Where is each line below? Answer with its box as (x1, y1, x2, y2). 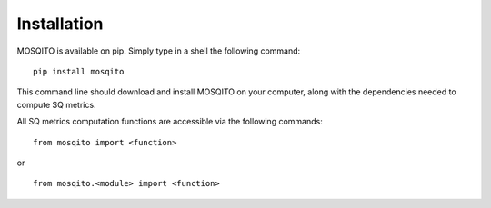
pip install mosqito (33, 66, 125, 76)
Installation (16, 14, 104, 34)
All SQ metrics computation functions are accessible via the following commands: (16, 116, 323, 127)
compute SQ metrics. (16, 99, 96, 110)
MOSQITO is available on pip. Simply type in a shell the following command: (16, 45, 301, 56)
